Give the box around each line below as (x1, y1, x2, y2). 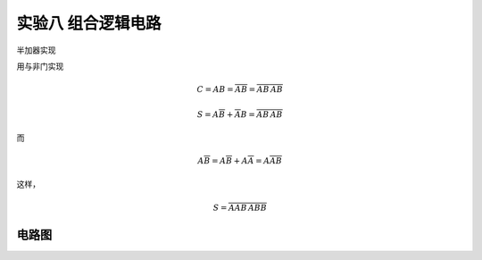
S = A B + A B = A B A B (196, 109, 283, 120)
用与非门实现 (16, 61, 64, 71)
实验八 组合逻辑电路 (16, 13, 162, 33)
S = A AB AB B (212, 202, 268, 213)
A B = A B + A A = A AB (197, 156, 283, 166)
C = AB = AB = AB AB (196, 85, 283, 95)
